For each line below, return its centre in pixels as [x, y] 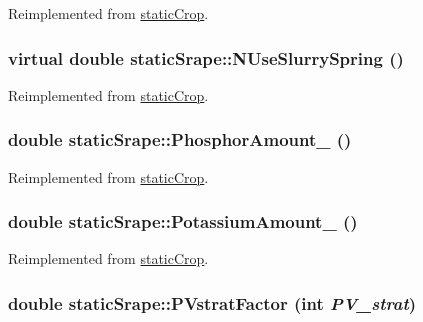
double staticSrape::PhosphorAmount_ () [180, 139]
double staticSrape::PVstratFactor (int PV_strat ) [212, 302]
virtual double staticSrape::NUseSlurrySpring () [206, 57]
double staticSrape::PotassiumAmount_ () [183, 221]
